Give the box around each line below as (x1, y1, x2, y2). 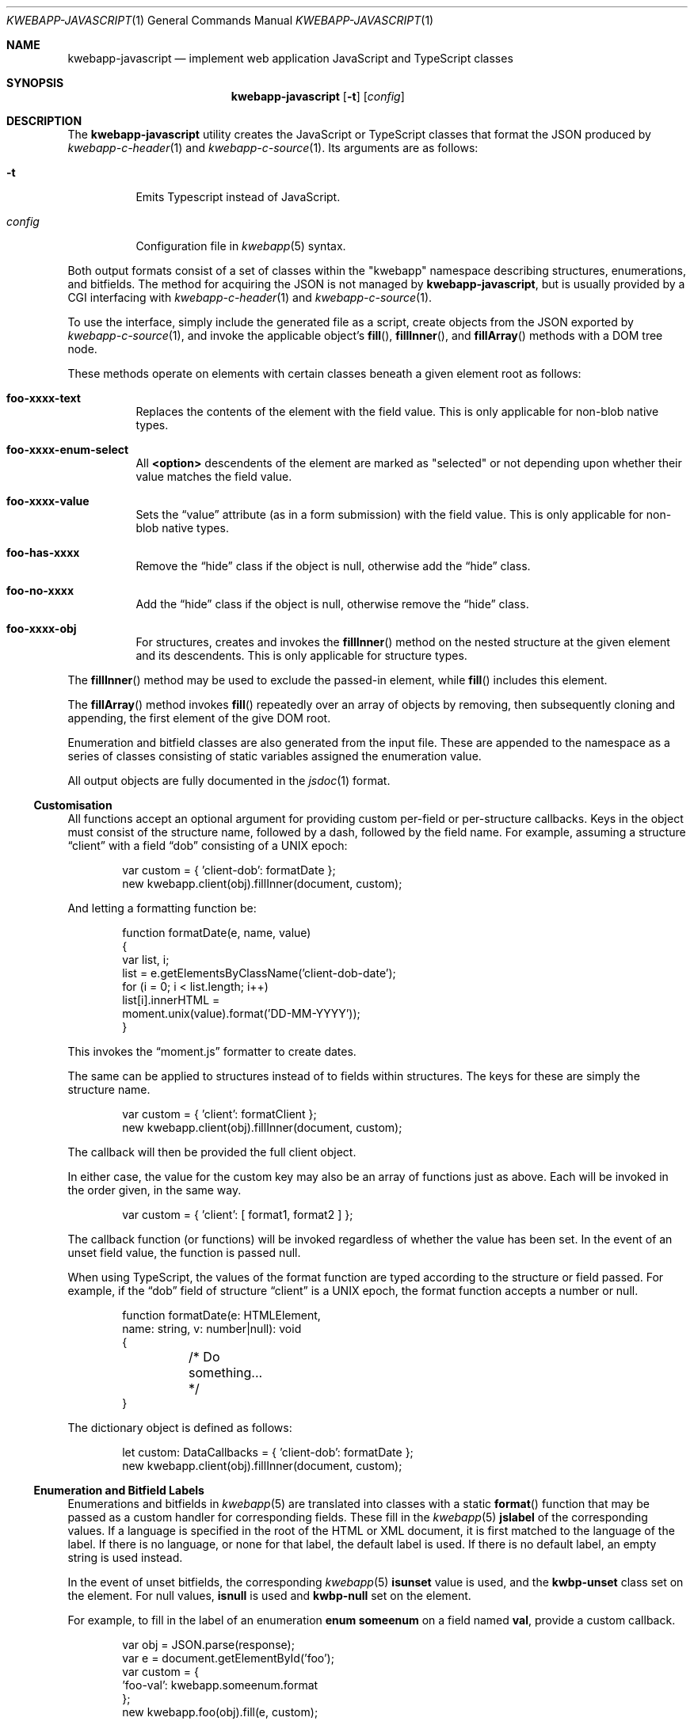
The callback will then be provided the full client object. (67, 1145, 357, 1159)
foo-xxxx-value (6, 494, 90, 508)
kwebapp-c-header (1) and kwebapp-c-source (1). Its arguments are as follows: (67, 141, 479, 154)
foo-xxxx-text (6, 391, 81, 405)
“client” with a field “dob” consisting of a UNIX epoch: (67, 839, 348, 852)
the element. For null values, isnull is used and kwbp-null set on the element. (67, 1589, 471, 1602)
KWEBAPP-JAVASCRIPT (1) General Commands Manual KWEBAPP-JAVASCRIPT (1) (6, 13, 434, 27)
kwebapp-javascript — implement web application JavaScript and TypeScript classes (67, 51, 513, 65)
